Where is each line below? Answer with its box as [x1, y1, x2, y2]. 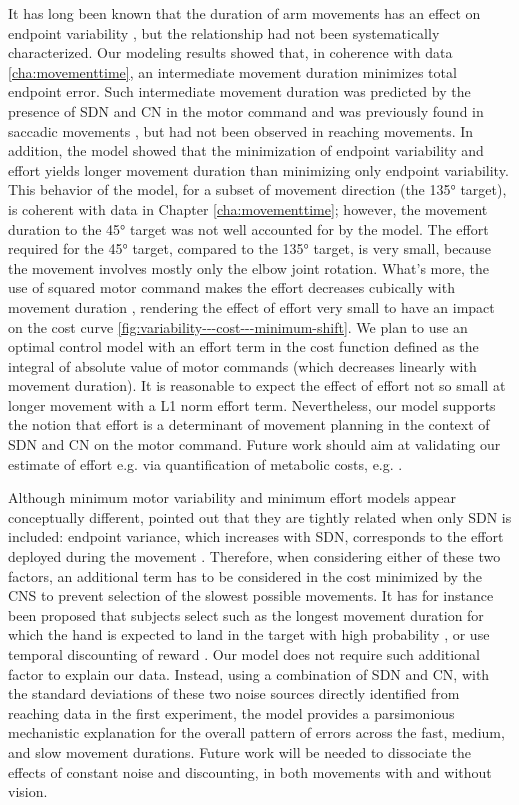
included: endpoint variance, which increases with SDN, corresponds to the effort [8, 526, 504, 547]
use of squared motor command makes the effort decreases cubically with [8, 277, 455, 298]
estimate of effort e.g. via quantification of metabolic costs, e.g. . [8, 453, 403, 474]
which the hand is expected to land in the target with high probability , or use [8, 624, 490, 645]
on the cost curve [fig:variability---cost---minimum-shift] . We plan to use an [8, 316, 468, 337]
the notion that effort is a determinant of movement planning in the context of [8, 414, 490, 435]
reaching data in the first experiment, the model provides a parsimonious [8, 702, 455, 723]
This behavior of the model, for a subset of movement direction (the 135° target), [8, 179, 507, 200]
